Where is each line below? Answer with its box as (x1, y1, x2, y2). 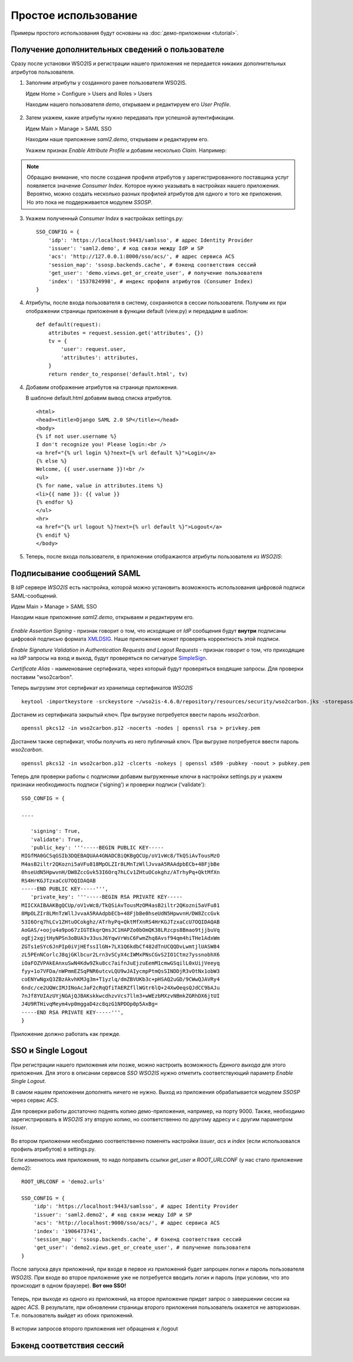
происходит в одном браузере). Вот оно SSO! (11, 1282, 126, 1289)
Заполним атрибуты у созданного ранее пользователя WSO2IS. (25, 79, 187, 87)
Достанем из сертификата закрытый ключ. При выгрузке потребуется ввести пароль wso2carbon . (11, 711, 260, 718)
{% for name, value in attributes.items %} (36, 483, 164, 489)
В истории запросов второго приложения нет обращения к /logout (11, 1325, 178, 1333)
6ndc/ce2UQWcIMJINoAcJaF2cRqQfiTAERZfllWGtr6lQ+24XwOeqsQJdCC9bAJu (21, 984, 220, 991)
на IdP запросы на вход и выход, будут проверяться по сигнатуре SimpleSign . (11, 655, 208, 662)
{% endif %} (36, 531, 71, 539)
